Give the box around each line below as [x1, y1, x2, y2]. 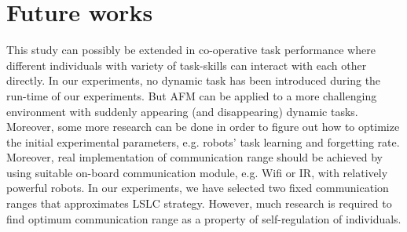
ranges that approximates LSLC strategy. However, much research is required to [6, 195, 392, 212]
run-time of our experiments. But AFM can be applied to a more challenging [6, 87, 377, 103]
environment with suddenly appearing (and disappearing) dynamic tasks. [6, 103, 358, 119]
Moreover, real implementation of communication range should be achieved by [6, 149, 383, 165]
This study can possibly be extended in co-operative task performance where [6, 42, 376, 58]
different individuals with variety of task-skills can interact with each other [6, 56, 367, 73]
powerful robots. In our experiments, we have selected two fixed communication [6, 179, 389, 196]
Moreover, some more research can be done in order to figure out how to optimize [6, 118, 400, 135]
